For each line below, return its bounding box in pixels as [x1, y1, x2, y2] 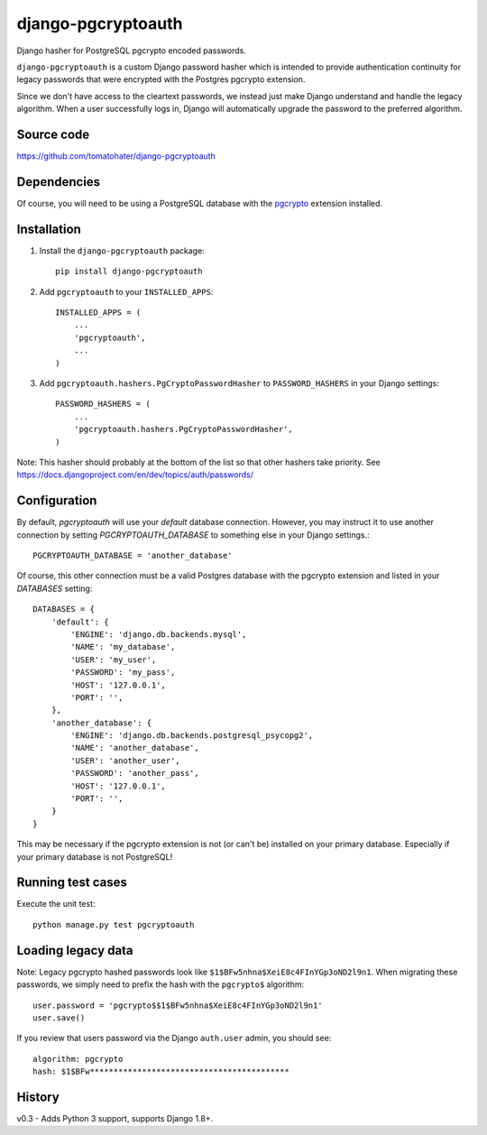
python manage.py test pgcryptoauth [32, 919, 195, 929]
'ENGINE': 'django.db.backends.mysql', [70, 629, 247, 640]
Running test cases [16, 875, 128, 890]
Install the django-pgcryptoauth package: [39, 245, 205, 256]
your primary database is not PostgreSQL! [16, 851, 173, 862]
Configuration [16, 493, 97, 509]
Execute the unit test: [16, 899, 96, 909]
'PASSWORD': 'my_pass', [70, 668, 176, 678]
